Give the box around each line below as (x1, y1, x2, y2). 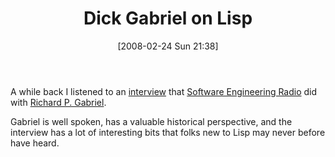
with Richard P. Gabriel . (10, 96, 107, 108)
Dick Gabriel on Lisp (83, 7, 253, 30)
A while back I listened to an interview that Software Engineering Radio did (10, 85, 318, 97)
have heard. (10, 137, 60, 149)
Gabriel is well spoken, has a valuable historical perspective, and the (10, 115, 293, 127)
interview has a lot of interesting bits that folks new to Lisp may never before (10, 126, 326, 138)
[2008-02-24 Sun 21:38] (117, 40, 219, 52)
